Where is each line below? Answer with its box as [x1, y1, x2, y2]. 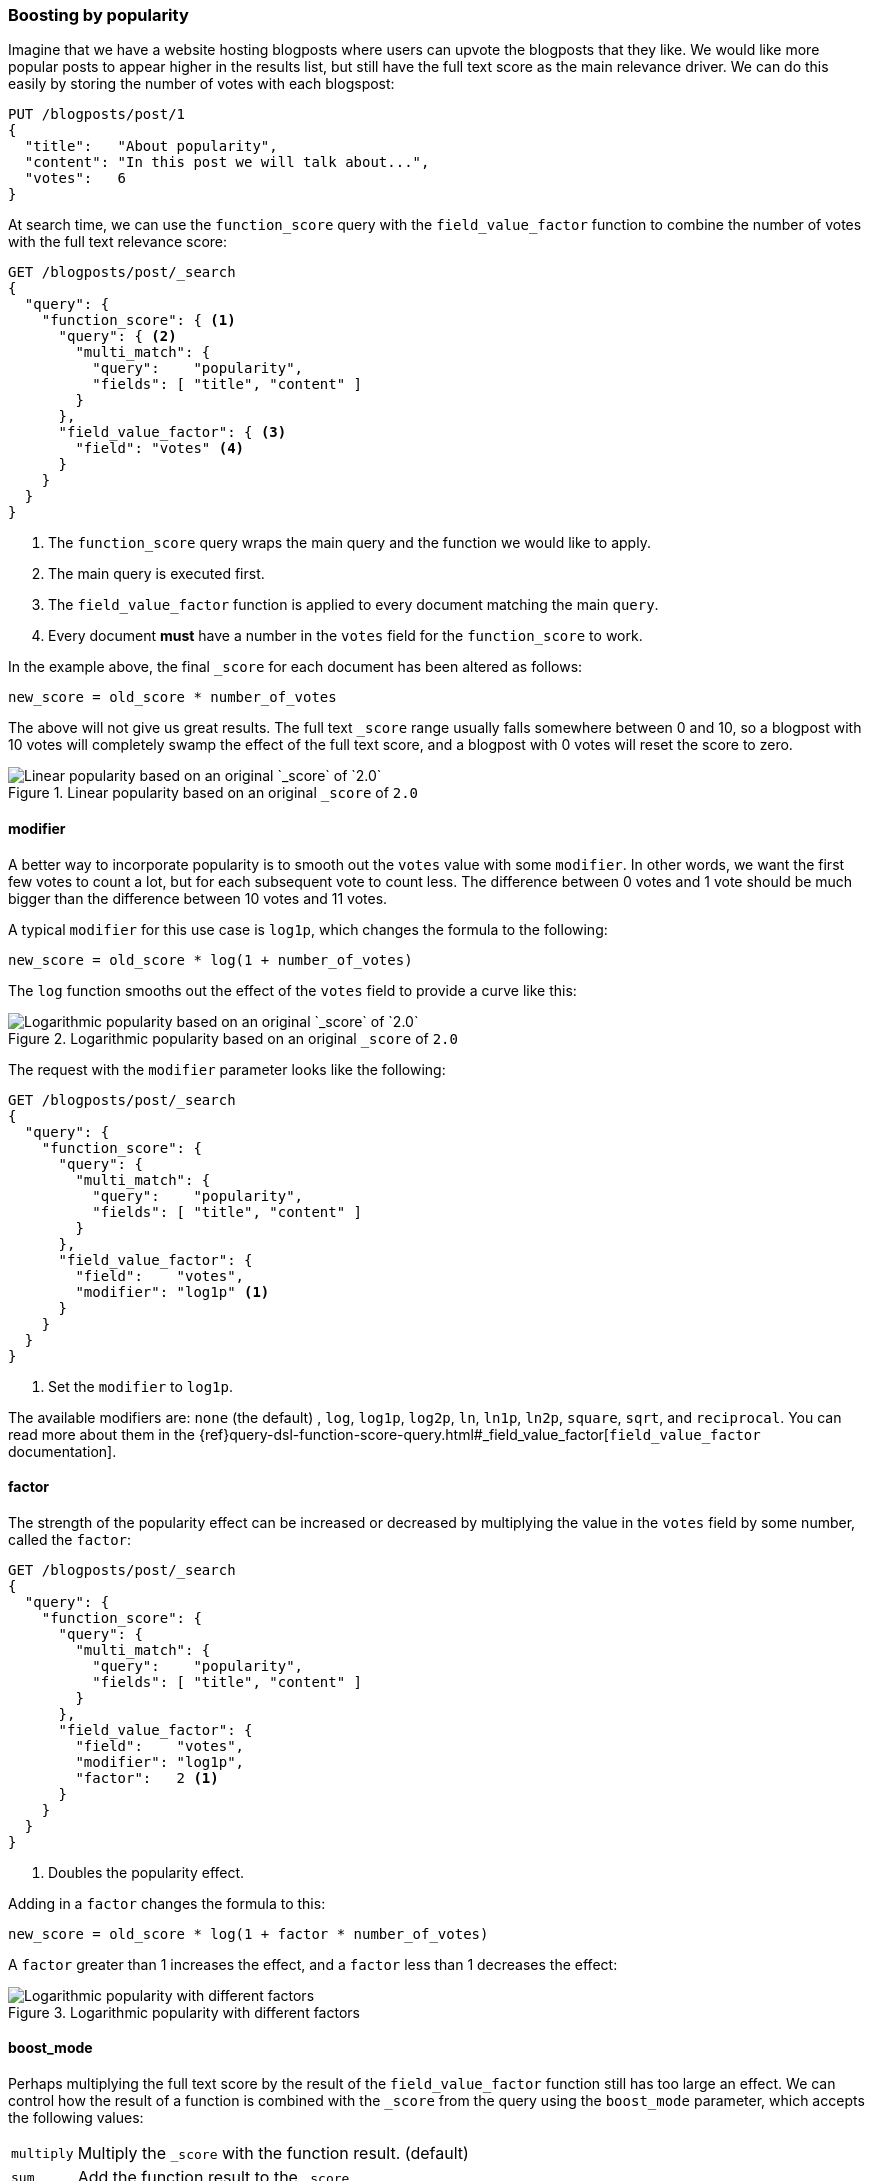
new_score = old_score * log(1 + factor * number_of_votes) [8, 1925, 489, 1942]
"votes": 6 [24, 170, 127, 187]
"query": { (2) [58, 328, 177, 345]
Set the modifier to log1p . [48, 1377, 233, 1395]
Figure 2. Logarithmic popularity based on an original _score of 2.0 [8, 1029, 458, 1047]
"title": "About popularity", [24, 138, 278, 155]
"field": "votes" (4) [75, 440, 245, 457]
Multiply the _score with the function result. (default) [77, 2143, 469, 2164]
